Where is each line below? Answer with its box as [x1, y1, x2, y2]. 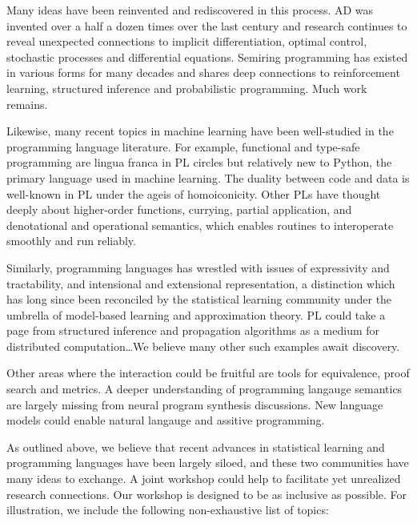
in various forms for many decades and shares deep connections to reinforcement [6, 64, 400, 81]
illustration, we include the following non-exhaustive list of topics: [6, 501, 329, 518]
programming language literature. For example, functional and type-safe [6, 138, 360, 155]
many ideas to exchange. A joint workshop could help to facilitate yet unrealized [6, 470, 401, 487]
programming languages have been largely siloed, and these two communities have [6, 454, 409, 471]
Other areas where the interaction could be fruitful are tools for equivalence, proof [6, 364, 410, 381]
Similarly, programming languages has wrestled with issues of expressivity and [6, 259, 390, 276]
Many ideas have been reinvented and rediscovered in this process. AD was [6, 2, 374, 18]
